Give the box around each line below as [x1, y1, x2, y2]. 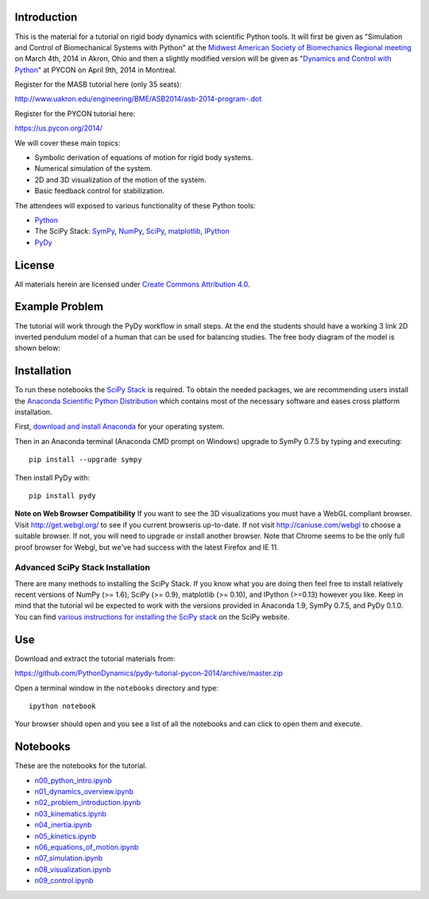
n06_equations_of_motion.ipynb [34, 842, 139, 851]
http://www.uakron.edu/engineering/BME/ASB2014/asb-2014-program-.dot [14, 94, 262, 103]
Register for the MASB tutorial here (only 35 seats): [14, 80, 182, 89]
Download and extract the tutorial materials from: [14, 653, 176, 664]
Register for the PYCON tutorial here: [14, 108, 136, 119]
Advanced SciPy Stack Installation [14, 562, 151, 573]
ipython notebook [29, 701, 96, 710]
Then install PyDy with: [14, 473, 91, 482]
